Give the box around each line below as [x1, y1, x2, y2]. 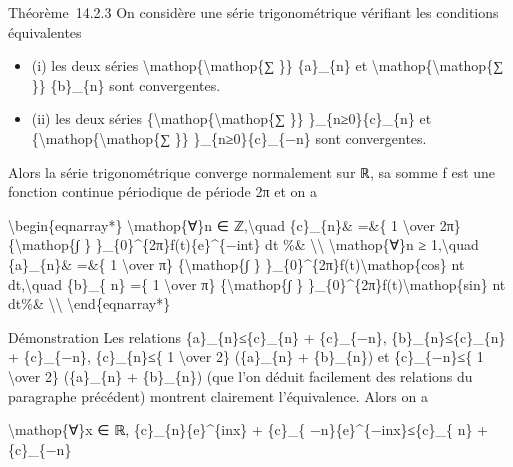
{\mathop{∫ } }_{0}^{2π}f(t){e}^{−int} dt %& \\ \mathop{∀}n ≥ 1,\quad [8, 234, 479, 255]
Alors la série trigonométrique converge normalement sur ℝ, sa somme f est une [8, 161, 496, 182]
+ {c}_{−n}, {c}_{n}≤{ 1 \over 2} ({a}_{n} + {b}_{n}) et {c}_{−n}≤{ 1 [8, 346, 484, 367]
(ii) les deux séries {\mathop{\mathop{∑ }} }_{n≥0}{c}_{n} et [31, 108, 432, 129]
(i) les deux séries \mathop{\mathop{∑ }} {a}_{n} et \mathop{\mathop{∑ [31, 55, 504, 76]
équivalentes [8, 21, 82, 42]
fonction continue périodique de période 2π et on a [8, 181, 317, 202]
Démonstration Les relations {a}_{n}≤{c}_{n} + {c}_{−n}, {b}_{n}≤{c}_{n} [8, 326, 506, 347]
